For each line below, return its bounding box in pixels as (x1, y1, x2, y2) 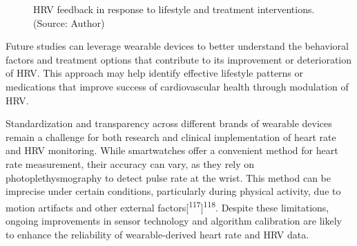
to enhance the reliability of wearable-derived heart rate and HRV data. (6, 227, 309, 241)
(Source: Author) (33, 15, 105, 30)
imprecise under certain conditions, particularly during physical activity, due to (6, 184, 341, 198)
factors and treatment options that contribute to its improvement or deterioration (6, 52, 352, 66)
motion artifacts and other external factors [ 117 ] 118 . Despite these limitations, (6, 198, 329, 214)
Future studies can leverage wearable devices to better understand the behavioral (6, 39, 349, 53)
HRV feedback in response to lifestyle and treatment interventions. (33, 2, 315, 16)
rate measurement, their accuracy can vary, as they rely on (6, 156, 255, 171)
